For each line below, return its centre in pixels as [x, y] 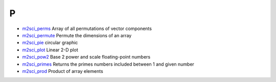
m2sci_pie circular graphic [50, 43]
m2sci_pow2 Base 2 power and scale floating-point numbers [86, 57]
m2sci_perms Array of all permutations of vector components [87, 29]
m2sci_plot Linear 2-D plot [50, 50]
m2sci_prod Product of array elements [63, 71]
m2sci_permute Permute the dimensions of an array [77, 35]
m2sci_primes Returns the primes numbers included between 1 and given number [108, 64]
